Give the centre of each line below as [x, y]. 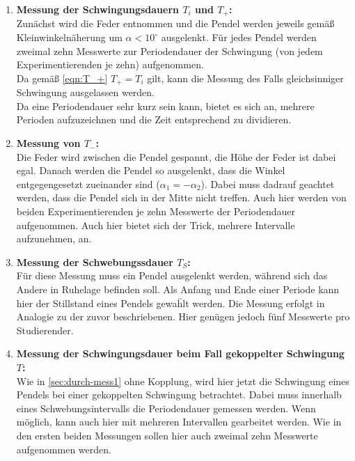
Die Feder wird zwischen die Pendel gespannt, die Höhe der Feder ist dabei [176, 156]
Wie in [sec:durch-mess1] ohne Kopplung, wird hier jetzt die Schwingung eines [183, 381]
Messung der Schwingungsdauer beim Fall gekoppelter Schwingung [180, 353]
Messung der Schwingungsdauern [98, 9]
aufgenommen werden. [64, 449]
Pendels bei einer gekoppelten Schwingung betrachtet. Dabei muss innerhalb [179, 394]
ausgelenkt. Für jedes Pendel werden [239, 37]
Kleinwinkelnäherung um [69, 37]
